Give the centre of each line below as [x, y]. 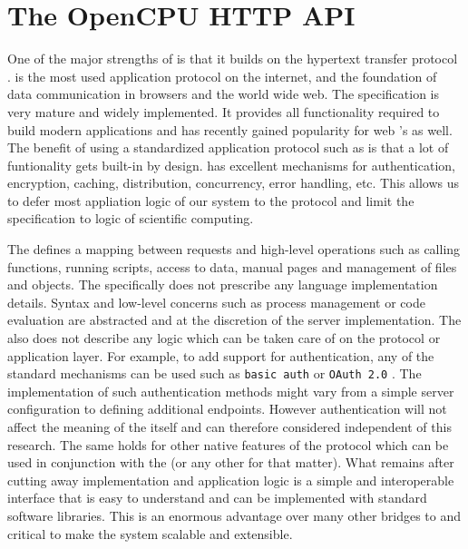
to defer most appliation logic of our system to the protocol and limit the [211, 200]
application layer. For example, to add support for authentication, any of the [221, 355]
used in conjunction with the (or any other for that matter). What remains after [231, 462]
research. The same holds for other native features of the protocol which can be [228, 444]
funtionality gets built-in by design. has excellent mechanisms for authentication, [231, 165]
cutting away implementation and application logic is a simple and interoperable [231, 480]
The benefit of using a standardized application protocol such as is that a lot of [228, 147]
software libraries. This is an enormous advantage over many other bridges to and [234, 516]
